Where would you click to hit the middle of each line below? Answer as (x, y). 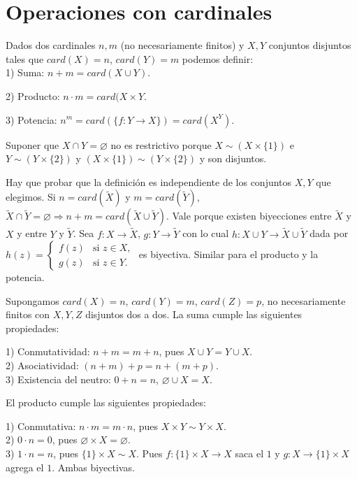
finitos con (28, 314)
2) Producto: (33, 95)
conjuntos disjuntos (310, 45)
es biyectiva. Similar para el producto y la (228, 254)
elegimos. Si (31, 197)
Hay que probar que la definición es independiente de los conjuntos (149, 181)
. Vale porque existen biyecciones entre (249, 216)
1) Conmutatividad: (48, 351)
